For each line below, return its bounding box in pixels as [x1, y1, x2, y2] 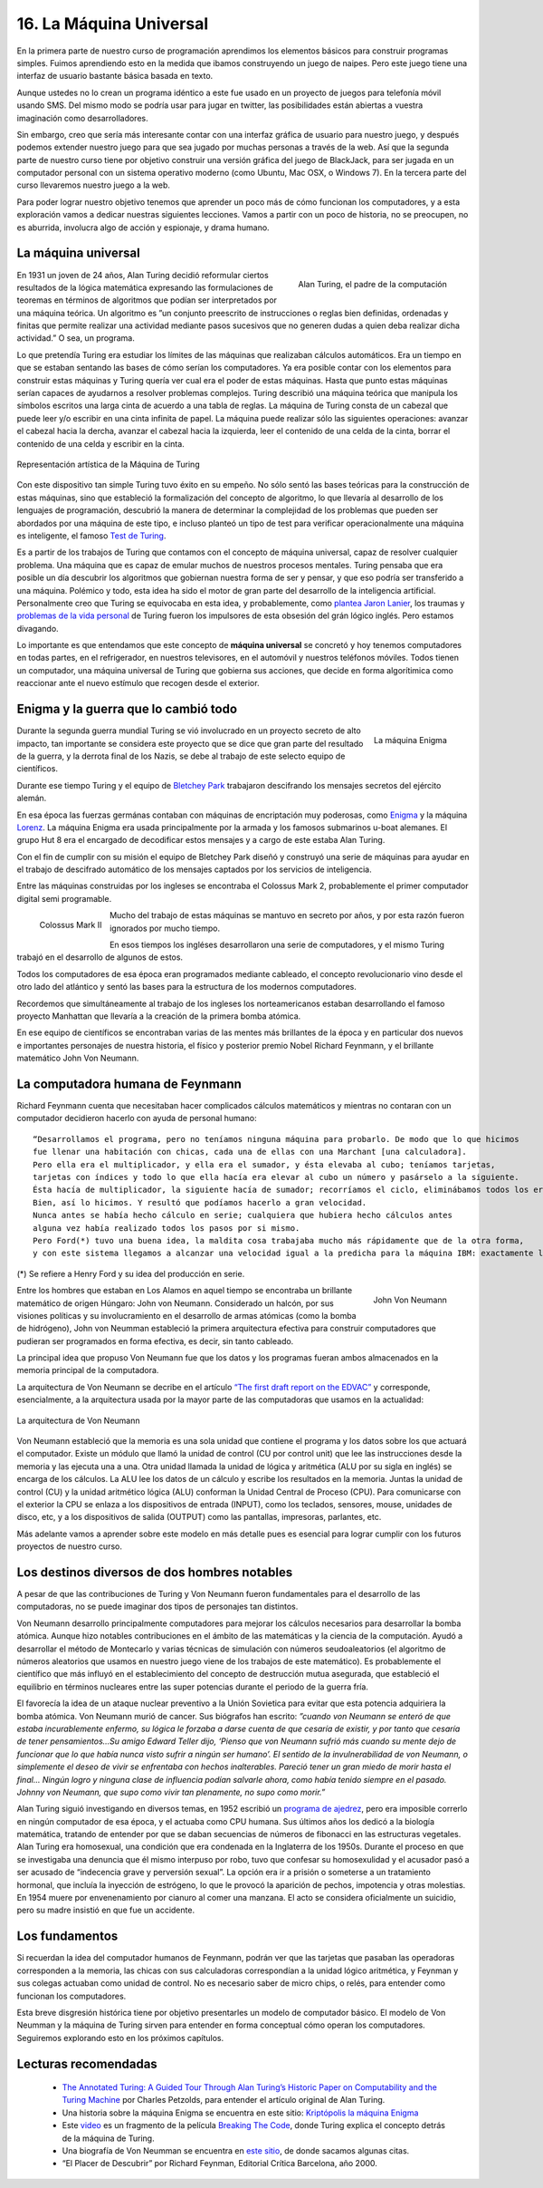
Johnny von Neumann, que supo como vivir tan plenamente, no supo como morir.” [16, 1786, 326, 1797]
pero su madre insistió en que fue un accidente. [16, 1904, 195, 1916]
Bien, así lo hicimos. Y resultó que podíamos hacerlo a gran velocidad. [33, 1197, 367, 1207]
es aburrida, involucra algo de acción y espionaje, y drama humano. [16, 222, 271, 233]
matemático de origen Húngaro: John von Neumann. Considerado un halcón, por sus [16, 1297, 334, 1309]
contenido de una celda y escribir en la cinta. [16, 438, 185, 449]
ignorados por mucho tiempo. [109, 923, 221, 934]
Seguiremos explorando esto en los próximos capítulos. [16, 2032, 224, 2043]
